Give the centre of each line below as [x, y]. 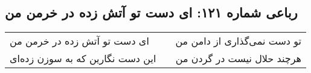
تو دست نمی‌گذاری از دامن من [238, 41]
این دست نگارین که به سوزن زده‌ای [83, 59]
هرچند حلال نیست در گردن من [238, 59]
